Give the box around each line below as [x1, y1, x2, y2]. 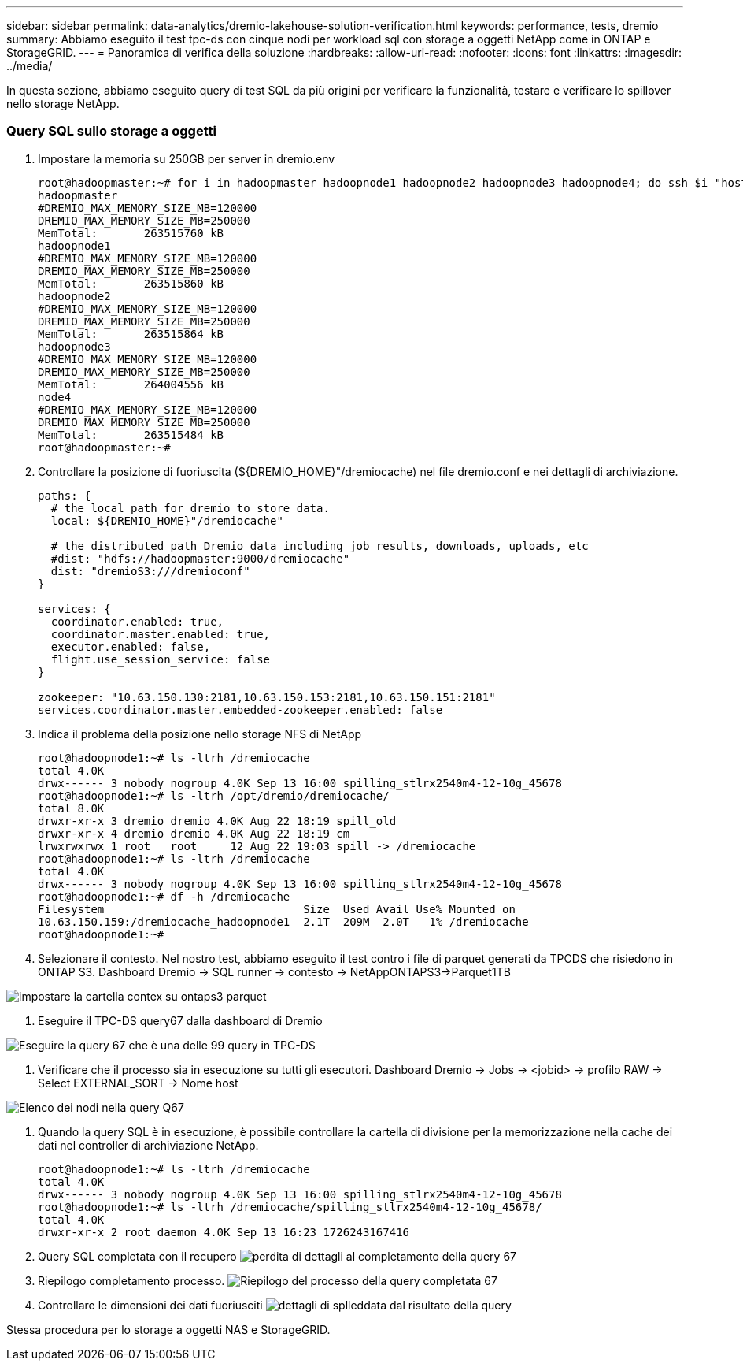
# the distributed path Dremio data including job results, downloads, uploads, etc [50, 539, 589, 552]
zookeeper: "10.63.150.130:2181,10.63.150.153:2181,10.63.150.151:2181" [38, 690, 496, 704]
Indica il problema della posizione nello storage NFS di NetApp [38, 726, 362, 741]
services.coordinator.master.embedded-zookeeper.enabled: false [38, 703, 443, 716]
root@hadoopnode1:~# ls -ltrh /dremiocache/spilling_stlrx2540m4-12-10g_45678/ [38, 1200, 542, 1213]
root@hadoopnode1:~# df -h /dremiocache [38, 890, 290, 903]
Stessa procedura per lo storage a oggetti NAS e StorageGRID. [6, 1322, 331, 1336]
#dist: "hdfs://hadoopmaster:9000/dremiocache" [50, 552, 350, 565]
